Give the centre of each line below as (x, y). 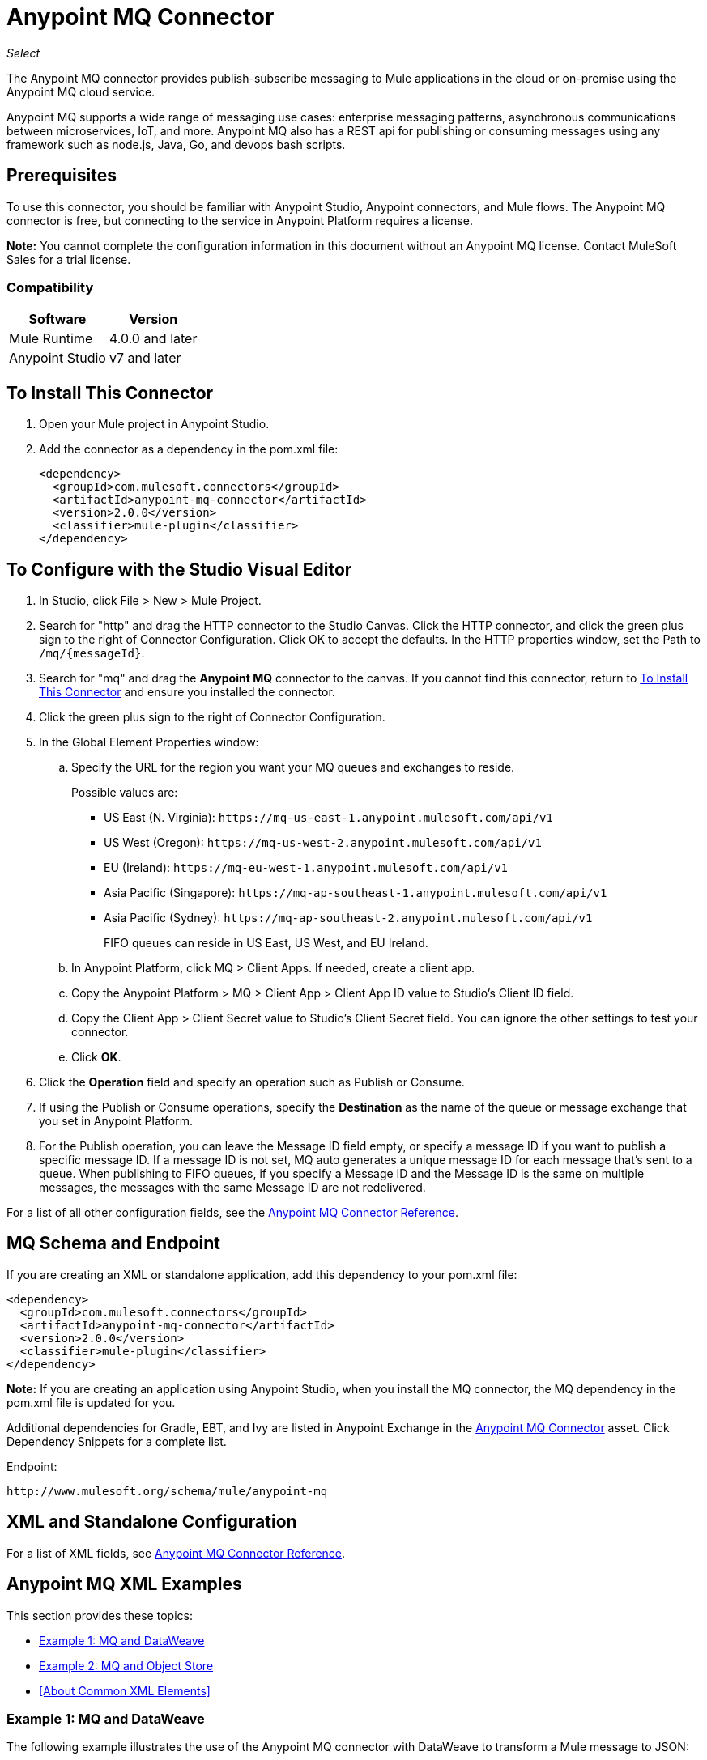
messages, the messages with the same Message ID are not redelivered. (232, 1188)
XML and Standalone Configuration (152, 1522)
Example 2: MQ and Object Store (126, 1665)
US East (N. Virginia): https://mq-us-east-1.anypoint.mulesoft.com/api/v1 (328, 818)
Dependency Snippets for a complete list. (117, 1441)
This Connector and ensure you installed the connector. (187, 692)
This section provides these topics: (100, 1615)
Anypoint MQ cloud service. (81, 91)
